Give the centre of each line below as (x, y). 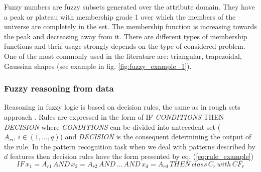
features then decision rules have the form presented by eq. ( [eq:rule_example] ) (132, 156)
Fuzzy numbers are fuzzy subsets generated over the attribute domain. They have (129, 7)
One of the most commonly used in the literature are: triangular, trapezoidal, (123, 56)
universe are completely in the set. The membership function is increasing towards (130, 26)
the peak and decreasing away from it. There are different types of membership (126, 36)
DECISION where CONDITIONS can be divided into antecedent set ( (112, 126)
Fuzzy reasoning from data (59, 88)
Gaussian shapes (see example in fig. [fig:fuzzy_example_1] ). (98, 66)
